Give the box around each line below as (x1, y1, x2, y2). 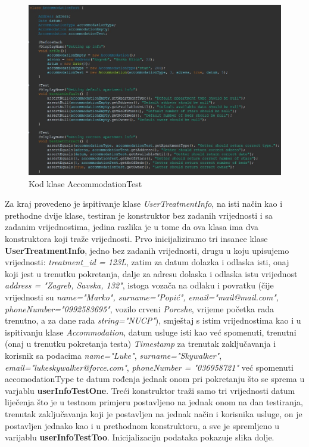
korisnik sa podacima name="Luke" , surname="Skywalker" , (5, 349, 222, 362)
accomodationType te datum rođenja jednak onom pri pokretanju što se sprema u (5, 372, 305, 385)
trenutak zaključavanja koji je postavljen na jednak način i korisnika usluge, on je (5, 407, 302, 420)
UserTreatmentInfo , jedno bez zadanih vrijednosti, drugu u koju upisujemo (5, 244, 289, 256)
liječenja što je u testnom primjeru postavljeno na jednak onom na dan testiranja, (5, 396, 303, 408)
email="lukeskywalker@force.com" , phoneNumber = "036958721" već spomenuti (5, 361, 294, 373)
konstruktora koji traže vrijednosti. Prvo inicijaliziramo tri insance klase (5, 232, 268, 245)
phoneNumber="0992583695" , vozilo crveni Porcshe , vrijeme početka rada (5, 302, 274, 315)
